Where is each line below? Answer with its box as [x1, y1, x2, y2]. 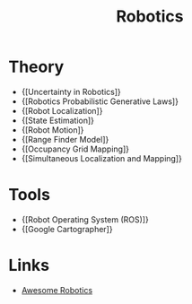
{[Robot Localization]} [21, 105, 103, 116]
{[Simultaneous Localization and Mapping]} [21, 152, 183, 163]
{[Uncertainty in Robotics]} [21, 86, 122, 97]
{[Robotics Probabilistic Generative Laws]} [21, 96, 179, 107]
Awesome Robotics [21, 284, 93, 295]
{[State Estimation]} [21, 115, 95, 126]
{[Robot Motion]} [21, 124, 84, 135]
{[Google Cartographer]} [21, 223, 113, 234]
